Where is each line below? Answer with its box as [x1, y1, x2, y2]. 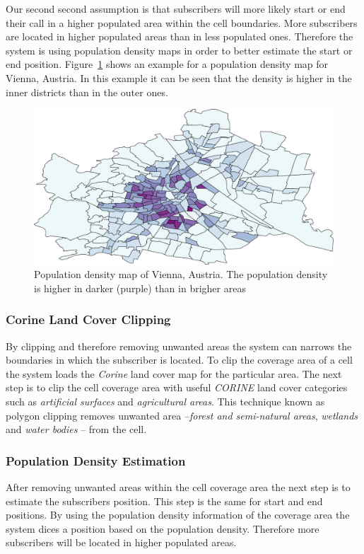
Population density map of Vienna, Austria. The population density [34, 267, 328, 282]
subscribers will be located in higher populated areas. [6, 535, 237, 550]
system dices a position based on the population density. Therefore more [6, 521, 319, 536]
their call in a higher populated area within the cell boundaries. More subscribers [6, 15, 358, 30]
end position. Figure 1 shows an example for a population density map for [6, 57, 329, 71]
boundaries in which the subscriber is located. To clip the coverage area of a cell [6, 352, 353, 367]
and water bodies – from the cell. [6, 422, 147, 437]
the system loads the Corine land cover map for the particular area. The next [6, 366, 342, 381]
